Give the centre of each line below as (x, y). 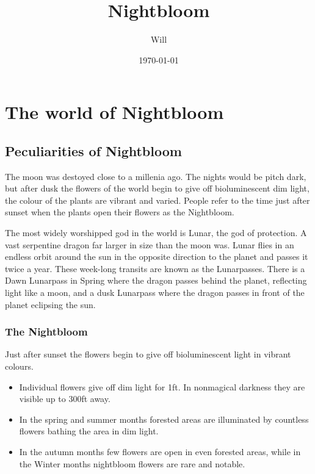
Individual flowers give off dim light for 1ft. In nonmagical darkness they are (162, 386)
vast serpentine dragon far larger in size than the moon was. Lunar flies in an (150, 244)
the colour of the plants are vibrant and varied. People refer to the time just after (157, 200)
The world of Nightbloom (114, 112)
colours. (19, 366)
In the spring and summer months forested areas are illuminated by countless (164, 419)
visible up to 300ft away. (65, 399)
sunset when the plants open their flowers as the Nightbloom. (120, 212)
